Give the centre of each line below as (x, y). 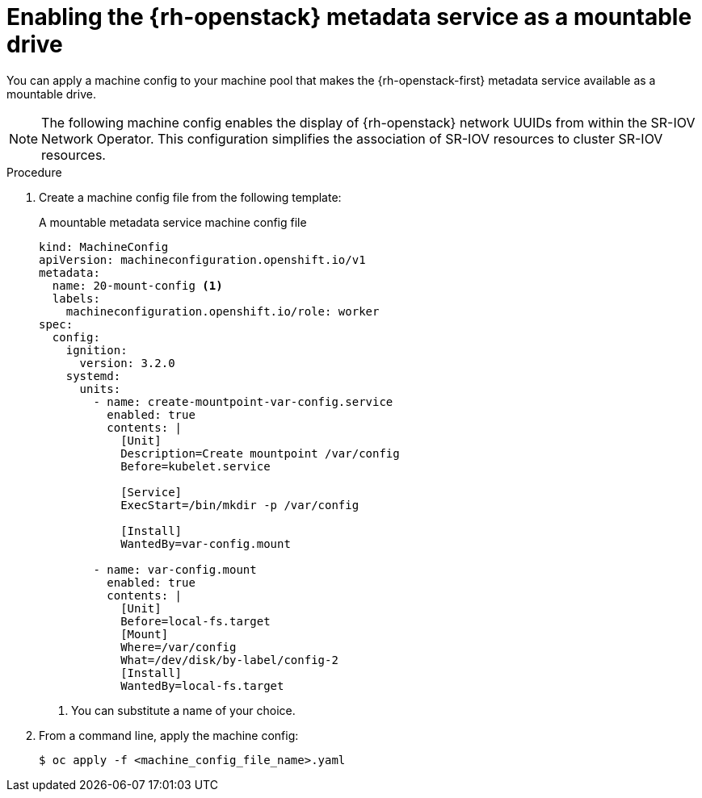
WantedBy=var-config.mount (206, 543)
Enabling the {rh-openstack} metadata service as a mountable (349, 17)
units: (100, 389)
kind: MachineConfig (104, 247)
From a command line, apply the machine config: (169, 735)
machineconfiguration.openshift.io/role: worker (223, 311)
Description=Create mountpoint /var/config (260, 453)
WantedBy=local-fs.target (202, 685)
